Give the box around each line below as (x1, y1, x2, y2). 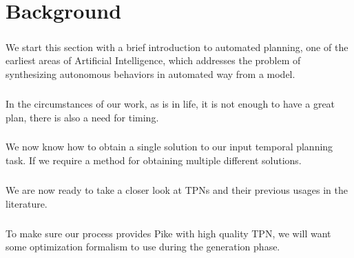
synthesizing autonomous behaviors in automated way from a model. (6, 66, 295, 81)
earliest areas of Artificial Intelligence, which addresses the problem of (6, 53, 301, 68)
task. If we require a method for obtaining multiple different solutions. (6, 153, 302, 168)
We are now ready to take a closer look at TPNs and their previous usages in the (6, 183, 348, 197)
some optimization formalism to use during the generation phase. (6, 239, 280, 254)
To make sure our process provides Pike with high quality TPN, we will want (6, 226, 331, 240)
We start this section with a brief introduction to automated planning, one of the (6, 39, 348, 54)
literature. (6, 196, 48, 210)
